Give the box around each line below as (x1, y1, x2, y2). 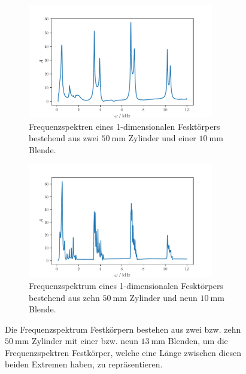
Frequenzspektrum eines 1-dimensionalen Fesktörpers (29, 279, 223, 291)
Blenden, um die (168, 335, 228, 347)
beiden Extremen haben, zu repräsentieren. (5, 358, 163, 370)
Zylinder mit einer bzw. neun (32, 335, 138, 347)
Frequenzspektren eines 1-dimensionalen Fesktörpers (29, 120, 220, 132)
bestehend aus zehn (29, 291, 100, 303)
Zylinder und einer (128, 132, 196, 144)
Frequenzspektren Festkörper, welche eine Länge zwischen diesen (5, 346, 241, 358)
